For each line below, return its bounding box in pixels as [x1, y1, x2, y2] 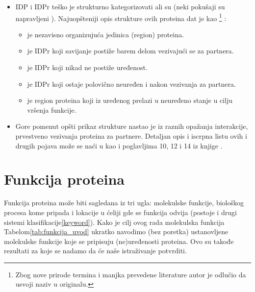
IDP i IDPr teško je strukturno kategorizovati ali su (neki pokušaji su [15, 1, 225, 11]
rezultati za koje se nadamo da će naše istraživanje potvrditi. [4, 245, 187, 256]
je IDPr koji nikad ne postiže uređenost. [27, 62, 148, 73]
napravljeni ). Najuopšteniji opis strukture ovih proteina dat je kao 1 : [15, 11, 227, 23]
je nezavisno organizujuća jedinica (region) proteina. [27, 29, 184, 39]
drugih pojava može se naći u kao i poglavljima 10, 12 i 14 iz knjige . [15, 140, 223, 150]
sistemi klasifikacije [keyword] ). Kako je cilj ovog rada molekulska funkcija [4, 217, 225, 227]
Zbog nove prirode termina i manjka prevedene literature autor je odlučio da [15, 269, 246, 279]
